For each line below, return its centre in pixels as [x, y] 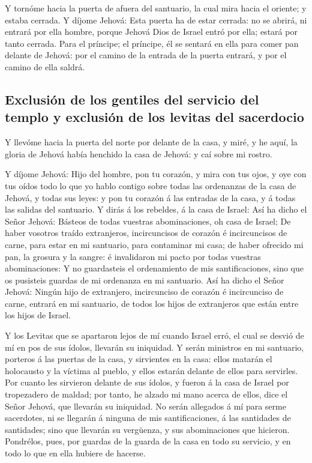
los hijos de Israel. [38, 315]
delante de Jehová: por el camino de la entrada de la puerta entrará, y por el [146, 55]
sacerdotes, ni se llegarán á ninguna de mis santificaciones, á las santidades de [148, 418]
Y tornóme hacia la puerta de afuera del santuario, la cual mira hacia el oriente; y [156, 8]
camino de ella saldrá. [45, 66]
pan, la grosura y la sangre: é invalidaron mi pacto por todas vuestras [133, 256]
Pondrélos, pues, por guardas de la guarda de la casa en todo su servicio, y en [148, 441]
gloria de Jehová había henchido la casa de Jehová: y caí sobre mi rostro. [139, 153]
